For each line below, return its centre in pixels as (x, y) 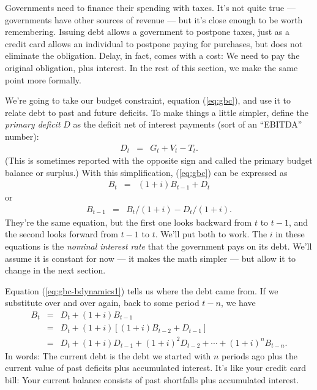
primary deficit (33, 124)
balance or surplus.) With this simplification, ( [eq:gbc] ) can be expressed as (146, 172)
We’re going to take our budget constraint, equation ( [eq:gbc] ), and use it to (148, 100)
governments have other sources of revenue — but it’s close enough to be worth (154, 19)
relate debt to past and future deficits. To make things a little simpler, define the (157, 112)
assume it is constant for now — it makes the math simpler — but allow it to (150, 258)
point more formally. (43, 79)
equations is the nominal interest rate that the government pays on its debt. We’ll (158, 246)
